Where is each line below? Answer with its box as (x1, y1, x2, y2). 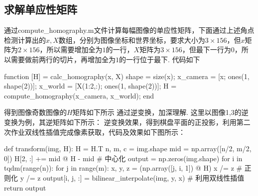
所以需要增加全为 (46, 44, 103, 55)
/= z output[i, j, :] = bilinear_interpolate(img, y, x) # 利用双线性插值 (26, 172, 245, 183)
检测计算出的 (4, 34, 46, 45)
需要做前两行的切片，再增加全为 (10, 54, 116, 64)
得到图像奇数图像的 (4, 107, 67, 117)
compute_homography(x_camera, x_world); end (4, 90, 154, 100)
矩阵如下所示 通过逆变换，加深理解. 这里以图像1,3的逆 (72, 107, 249, 117)
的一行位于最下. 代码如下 (119, 54, 200, 64)
